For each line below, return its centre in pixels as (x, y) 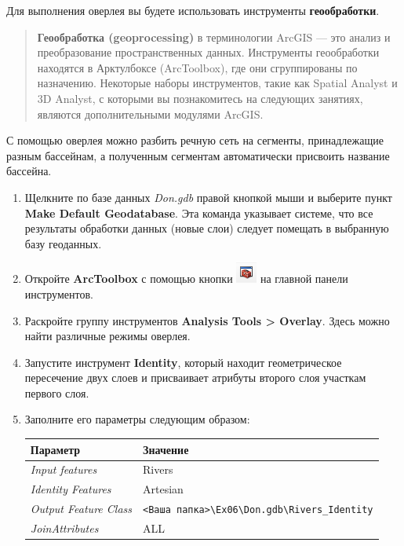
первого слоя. (57, 392)
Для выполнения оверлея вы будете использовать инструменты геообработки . (193, 10)
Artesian (163, 489)
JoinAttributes (64, 528)
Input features (64, 469)
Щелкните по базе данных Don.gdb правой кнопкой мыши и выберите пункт (208, 197)
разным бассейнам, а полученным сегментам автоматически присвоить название (198, 155)
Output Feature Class (81, 509)
